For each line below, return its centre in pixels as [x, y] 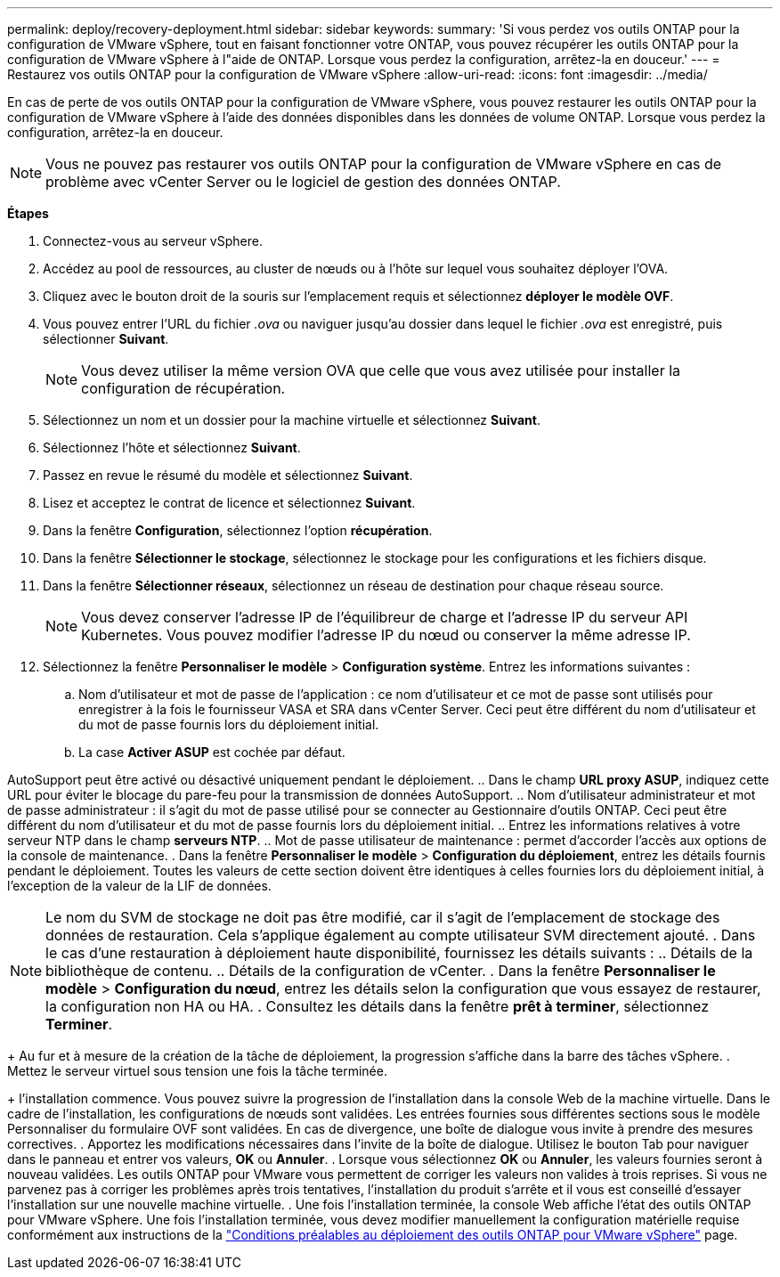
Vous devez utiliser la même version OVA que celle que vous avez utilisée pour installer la [381, 370]
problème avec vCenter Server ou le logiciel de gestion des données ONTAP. [303, 182]
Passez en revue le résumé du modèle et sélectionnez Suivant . [228, 475]
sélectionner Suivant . [106, 339]
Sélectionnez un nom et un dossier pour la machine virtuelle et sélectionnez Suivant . [292, 420]
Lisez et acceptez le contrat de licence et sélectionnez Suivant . [229, 503]
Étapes [28, 213]
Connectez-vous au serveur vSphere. [153, 241]
